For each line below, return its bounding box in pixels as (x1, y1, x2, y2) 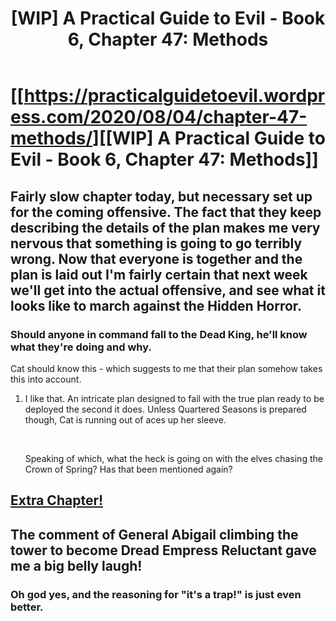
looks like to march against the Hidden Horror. (10, 297, 303, 314)
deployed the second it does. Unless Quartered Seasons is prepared (24, 403, 307, 415)
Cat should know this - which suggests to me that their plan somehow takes (10, 362, 323, 374)
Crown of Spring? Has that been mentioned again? (24, 463, 233, 475)
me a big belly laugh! (10, 557, 143, 574)
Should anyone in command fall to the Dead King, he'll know (10, 327, 308, 341)
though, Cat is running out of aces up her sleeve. (24, 413, 227, 426)
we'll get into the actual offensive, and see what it (10, 282, 326, 299)
